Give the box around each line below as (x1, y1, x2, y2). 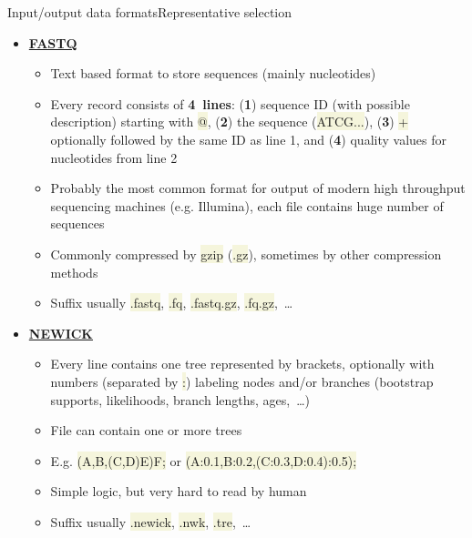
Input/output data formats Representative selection (7, 3, 292, 21)
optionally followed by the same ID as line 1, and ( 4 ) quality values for (50, 129, 446, 148)
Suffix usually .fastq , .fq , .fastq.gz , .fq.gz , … (50, 293, 293, 312)
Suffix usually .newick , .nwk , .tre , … (50, 512, 251, 531)
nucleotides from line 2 (50, 147, 178, 167)
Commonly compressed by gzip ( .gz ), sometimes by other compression (50, 244, 442, 263)
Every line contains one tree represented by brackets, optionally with (50, 354, 435, 373)
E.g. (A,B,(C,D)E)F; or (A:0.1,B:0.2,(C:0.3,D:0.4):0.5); (50, 451, 357, 470)
